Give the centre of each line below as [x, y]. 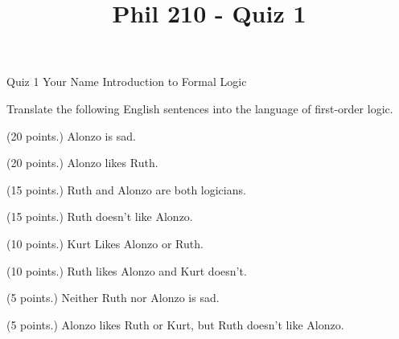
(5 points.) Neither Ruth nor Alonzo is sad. [113, 298]
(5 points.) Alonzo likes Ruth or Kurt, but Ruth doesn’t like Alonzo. [175, 324]
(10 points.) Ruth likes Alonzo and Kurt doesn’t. [127, 270]
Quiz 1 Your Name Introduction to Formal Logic [127, 82]
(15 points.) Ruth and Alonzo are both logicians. [126, 189]
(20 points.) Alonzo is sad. [71, 135]
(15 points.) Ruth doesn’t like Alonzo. [100, 216]
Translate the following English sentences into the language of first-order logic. [200, 108]
